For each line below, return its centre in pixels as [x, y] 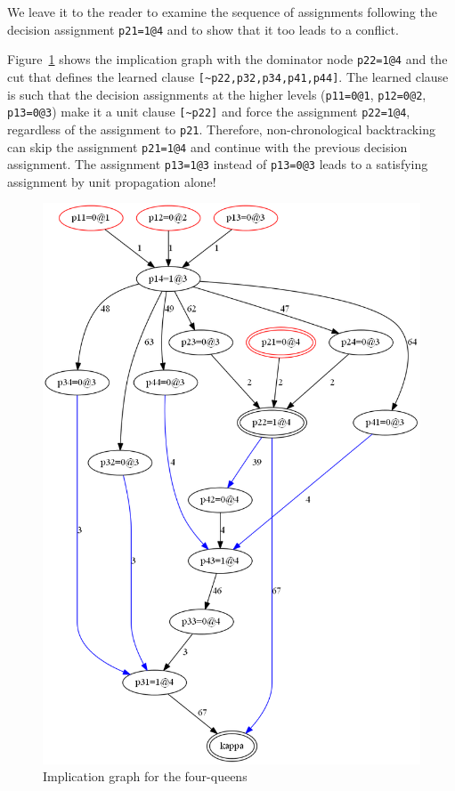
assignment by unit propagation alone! [112, 181]
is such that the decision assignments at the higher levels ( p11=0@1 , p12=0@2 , [217, 94]
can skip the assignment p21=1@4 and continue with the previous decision [207, 146]
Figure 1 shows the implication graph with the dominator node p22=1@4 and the [227, 59]
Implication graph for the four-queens [145, 776]
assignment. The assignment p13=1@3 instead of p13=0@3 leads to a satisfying [218, 164]
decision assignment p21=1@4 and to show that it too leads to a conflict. [203, 29]
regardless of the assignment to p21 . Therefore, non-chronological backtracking [221, 129]
